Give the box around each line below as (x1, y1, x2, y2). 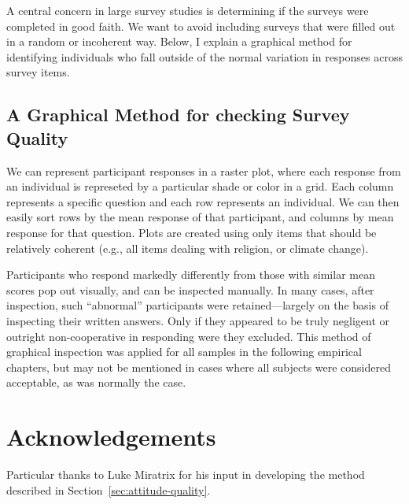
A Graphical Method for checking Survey (6, 102, 350, 127)
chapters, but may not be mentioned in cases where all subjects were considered (6, 358, 392, 375)
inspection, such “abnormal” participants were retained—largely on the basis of (6, 297, 389, 313)
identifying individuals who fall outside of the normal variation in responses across (6, 48, 403, 65)
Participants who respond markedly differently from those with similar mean (6, 266, 375, 283)
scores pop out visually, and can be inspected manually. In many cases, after (6, 281, 374, 298)
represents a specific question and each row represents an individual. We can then (6, 193, 400, 209)
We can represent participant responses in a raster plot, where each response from (6, 162, 401, 179)
